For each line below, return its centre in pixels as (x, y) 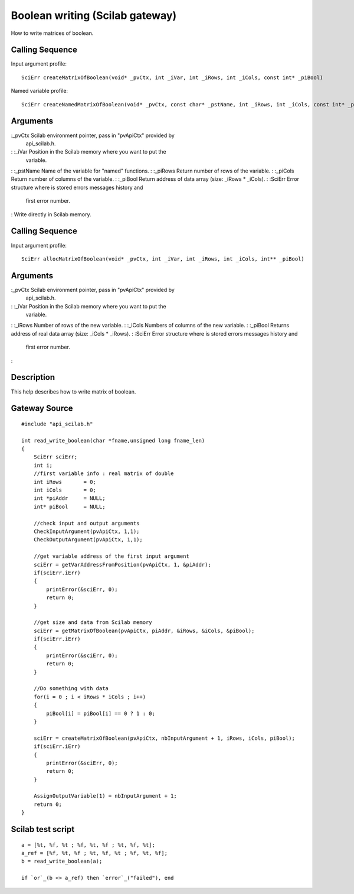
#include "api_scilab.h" (57, 424)
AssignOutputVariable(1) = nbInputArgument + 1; (105, 796)
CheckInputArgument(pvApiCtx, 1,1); (86, 531)
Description (33, 377)
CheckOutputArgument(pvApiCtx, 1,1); (88, 540)
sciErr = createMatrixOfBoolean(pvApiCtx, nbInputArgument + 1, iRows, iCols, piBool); (164, 738)
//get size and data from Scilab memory (93, 622)
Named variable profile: (39, 91)
